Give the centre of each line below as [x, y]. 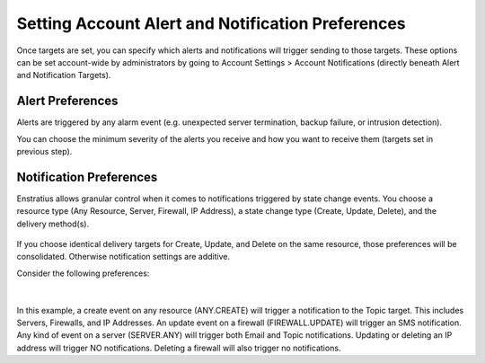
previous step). [44, 152]
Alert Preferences [67, 101]
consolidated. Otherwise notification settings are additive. [123, 257]
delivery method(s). [53, 224]
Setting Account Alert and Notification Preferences [211, 23]
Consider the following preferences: [83, 273]
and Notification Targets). [64, 75]
